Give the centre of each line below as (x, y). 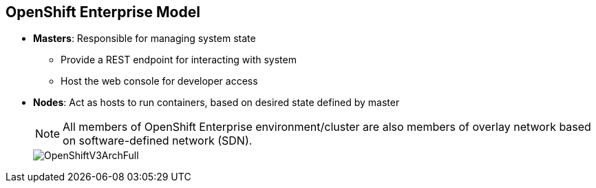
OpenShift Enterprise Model (103, 12)
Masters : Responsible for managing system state (145, 39)
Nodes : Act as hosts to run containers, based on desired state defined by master (216, 103)
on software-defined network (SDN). (158, 141)
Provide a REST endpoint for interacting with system (179, 60)
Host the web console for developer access (159, 81)
